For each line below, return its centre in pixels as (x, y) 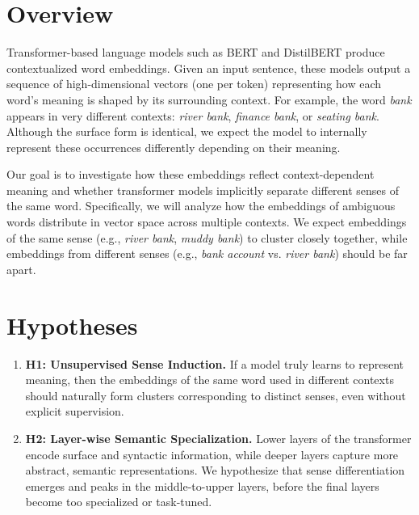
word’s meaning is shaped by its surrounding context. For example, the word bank (209, 99)
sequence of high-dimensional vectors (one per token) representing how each (194, 84)
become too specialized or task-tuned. (119, 502)
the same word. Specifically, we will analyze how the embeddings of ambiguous (201, 206)
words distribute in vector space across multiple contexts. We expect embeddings (207, 222)
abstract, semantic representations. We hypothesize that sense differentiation (215, 470)
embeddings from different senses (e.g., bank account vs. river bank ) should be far (207, 253)
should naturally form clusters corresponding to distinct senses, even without (216, 395)
